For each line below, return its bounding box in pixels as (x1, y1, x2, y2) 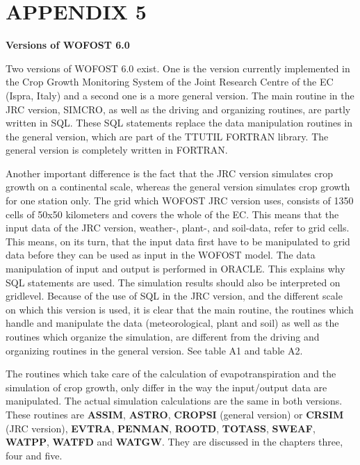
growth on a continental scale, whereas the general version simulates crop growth (6, 179, 350, 194)
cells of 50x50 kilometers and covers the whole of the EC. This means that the (6, 206, 339, 221)
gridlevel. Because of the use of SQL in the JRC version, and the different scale (6, 288, 343, 303)
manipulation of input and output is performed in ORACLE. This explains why (6, 261, 345, 276)
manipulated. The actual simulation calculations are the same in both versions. (6, 393, 343, 408)
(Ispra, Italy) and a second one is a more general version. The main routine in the (6, 88, 354, 102)
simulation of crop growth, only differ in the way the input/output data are (6, 380, 327, 394)
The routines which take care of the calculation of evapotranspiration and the (6, 366, 336, 381)
